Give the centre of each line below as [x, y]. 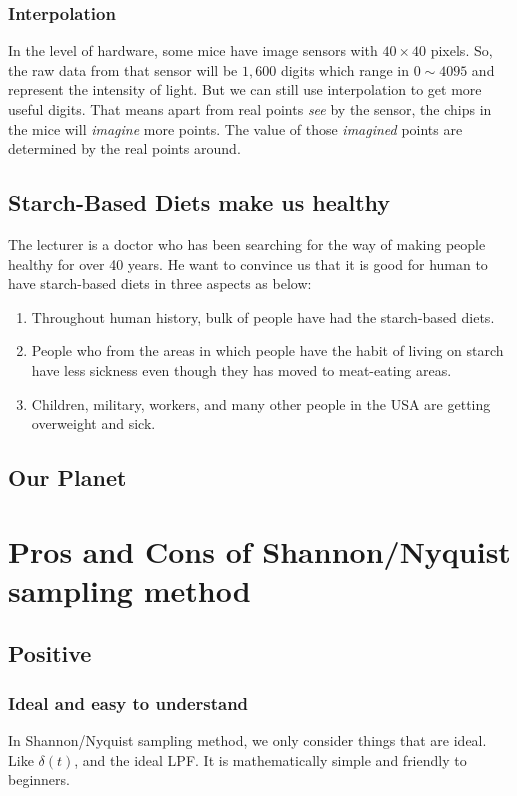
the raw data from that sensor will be [123, 69]
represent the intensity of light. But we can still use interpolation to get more [245, 89]
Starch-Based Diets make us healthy [199, 202]
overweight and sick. [93, 423]
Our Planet [67, 477]
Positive [50, 653]
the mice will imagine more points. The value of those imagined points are [235, 128]
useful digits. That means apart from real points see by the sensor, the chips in [250, 109]
